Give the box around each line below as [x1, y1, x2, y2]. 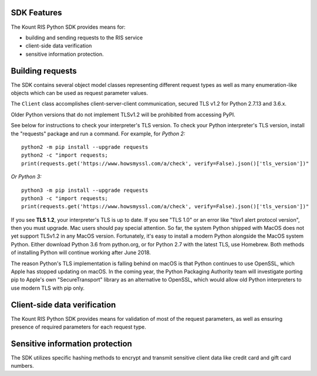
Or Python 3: [11, 173, 42, 180]
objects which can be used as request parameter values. [11, 89, 149, 96]
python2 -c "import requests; [21, 152, 109, 158]
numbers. [11, 363, 35, 370]
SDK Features [11, 8, 62, 18]
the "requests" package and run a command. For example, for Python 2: [11, 130, 186, 137]
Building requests [11, 66, 77, 76]
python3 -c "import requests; [21, 195, 109, 202]
